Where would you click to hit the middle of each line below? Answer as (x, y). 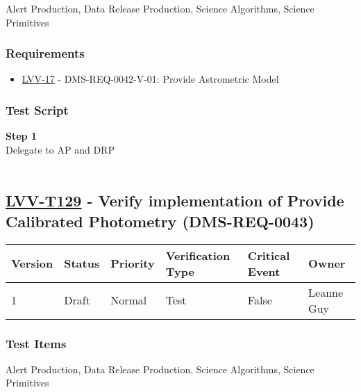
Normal (129, 300)
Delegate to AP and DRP (60, 149)
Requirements (45, 53)
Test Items (36, 343)
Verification (198, 255)
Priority (133, 263)
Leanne (326, 292)
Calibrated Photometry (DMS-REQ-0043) (160, 221)
